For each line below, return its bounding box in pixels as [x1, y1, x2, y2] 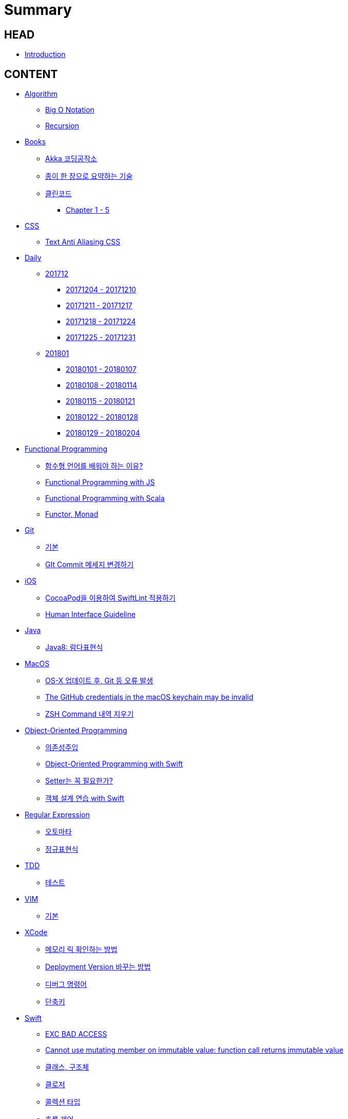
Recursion [45, 121, 79, 130]
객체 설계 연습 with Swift [45, 794, 124, 803]
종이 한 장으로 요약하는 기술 [45, 172, 133, 181]
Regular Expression [25, 810, 90, 819]
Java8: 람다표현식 [45, 643, 103, 652]
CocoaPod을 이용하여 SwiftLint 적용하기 [45, 593, 176, 603]
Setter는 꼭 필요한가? [45, 776, 113, 786]
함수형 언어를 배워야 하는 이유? [45, 461, 143, 471]
